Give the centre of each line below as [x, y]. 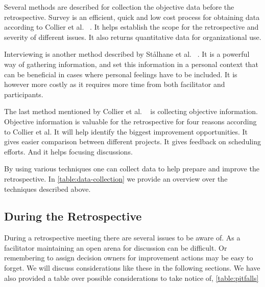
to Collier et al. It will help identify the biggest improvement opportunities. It [126, 131]
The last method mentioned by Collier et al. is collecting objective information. [131, 111]
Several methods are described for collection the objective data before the [119, 7]
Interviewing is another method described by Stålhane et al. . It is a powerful [127, 54]
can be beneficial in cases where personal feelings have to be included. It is [121, 74]
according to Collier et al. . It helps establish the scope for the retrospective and [131, 27]
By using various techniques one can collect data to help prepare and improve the [132, 169]
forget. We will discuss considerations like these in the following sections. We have [132, 268]
